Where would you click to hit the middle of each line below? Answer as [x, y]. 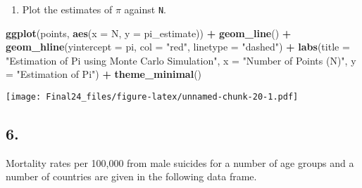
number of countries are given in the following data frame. [131, 176]
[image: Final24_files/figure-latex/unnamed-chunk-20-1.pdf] [152, 97]
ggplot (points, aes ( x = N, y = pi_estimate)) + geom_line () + [149, 33]
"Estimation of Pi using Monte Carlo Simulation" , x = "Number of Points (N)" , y [181, 60]
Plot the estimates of [67, 9]
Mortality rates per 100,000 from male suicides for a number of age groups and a [180, 162]
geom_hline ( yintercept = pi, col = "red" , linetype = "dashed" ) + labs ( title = [178, 47]
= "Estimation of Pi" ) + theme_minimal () [104, 74]
